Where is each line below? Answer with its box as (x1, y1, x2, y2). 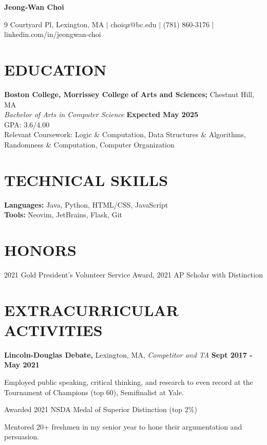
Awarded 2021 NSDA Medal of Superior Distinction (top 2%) (4, 404, 197, 415)
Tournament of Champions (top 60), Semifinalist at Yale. (4, 386, 184, 397)
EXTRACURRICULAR (4, 299, 179, 320)
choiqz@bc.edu (110, 18, 157, 29)
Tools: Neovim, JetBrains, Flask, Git (4, 209, 123, 220)
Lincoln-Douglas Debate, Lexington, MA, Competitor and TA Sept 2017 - (4, 349, 253, 360)
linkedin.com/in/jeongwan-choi (4, 29, 101, 40)
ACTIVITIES (4, 319, 103, 340)
